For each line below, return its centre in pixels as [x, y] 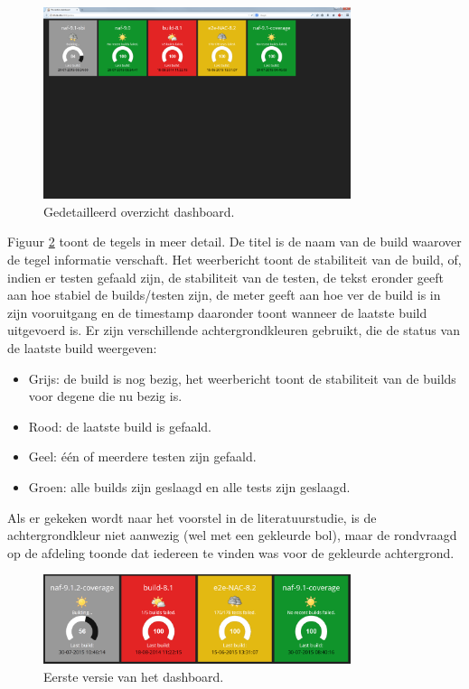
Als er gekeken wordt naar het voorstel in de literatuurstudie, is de [192, 517]
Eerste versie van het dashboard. [134, 676]
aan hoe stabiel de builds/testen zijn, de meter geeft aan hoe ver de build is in [224, 295]
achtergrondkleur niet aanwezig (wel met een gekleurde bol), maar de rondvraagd [232, 535]
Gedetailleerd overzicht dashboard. [139, 211]
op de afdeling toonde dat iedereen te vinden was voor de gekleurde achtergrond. [231, 552]
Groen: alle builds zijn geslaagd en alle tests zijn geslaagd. [189, 486]
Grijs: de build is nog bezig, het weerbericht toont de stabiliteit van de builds [242, 378]
